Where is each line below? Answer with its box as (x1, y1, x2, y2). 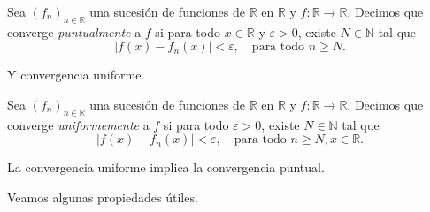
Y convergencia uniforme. (7, 65, 145, 84)
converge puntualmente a (7, 22, 142, 41)
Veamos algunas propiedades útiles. (7, 187, 198, 206)
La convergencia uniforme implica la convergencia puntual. (7, 158, 325, 177)
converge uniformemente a (7, 115, 150, 133)
